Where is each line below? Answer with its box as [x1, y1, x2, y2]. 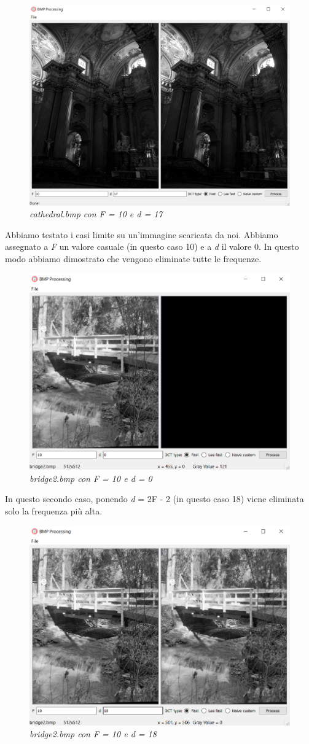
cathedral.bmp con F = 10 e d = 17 [29, 207, 163, 220]
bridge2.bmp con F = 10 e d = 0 [29, 471, 152, 484]
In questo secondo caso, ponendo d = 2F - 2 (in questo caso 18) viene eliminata [5, 492, 304, 505]
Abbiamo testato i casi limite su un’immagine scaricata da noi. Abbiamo [5, 228, 278, 241]
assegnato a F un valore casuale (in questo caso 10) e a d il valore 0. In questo [5, 240, 299, 253]
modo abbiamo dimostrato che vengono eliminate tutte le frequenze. [5, 252, 262, 265]
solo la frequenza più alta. [5, 505, 103, 517]
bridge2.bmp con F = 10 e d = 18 [29, 727, 157, 740]
